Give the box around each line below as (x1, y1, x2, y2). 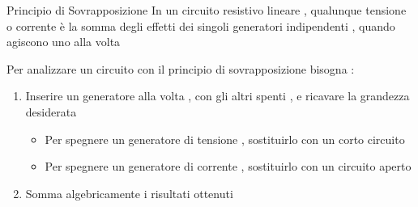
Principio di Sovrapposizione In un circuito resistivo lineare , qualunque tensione (6, 2, 407, 18)
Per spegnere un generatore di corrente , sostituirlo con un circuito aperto (45, 158, 412, 175)
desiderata (25, 103, 77, 120)
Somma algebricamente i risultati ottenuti (25, 184, 233, 201)
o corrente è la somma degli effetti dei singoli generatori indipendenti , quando (6, 17, 395, 34)
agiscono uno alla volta (6, 33, 121, 50)
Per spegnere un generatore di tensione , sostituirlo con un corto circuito (45, 130, 405, 147)
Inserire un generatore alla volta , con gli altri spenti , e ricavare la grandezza (25, 87, 410, 104)
